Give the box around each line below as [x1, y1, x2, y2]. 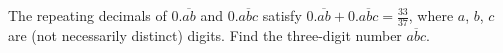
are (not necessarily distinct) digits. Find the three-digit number [8, 24, 402, 45]
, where [408, 5, 454, 25]
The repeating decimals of [8, 5, 167, 25]
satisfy [262, 5, 302, 25]
